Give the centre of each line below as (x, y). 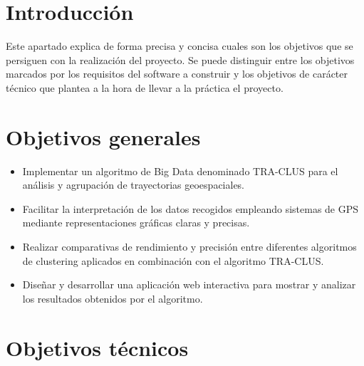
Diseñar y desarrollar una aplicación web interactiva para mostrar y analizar (189, 284)
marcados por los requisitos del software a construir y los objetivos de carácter (177, 74)
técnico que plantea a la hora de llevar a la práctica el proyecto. (145, 87)
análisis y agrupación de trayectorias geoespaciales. (134, 185)
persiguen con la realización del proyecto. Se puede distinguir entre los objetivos (180, 59)
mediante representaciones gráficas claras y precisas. (136, 223)
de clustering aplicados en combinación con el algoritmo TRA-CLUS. (173, 260)
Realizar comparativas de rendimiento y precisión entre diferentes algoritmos (189, 246)
